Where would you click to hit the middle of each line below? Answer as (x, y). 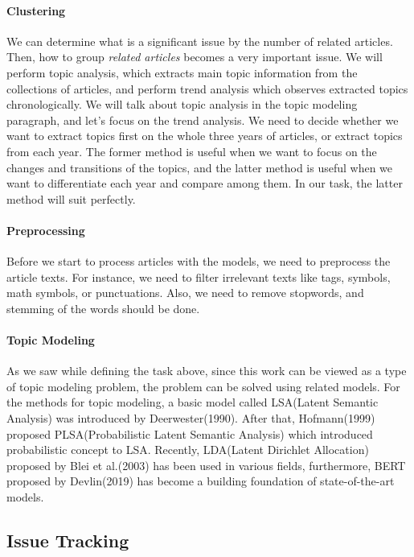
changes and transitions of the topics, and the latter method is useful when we (200, 167)
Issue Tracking (68, 540)
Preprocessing (46, 230)
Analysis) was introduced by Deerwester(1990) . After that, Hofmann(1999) (191, 418)
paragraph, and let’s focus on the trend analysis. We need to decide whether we (203, 120)
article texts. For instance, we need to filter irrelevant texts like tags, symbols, (199, 276)
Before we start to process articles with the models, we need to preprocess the (199, 261)
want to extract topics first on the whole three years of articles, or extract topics (205, 136)
